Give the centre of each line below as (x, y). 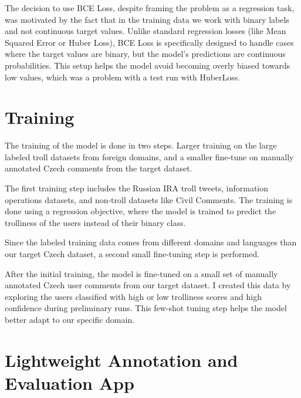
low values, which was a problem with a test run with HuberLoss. (123, 77)
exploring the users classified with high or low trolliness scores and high (133, 296)
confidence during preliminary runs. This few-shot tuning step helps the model (146, 308)
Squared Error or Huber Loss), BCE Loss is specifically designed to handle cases (149, 42)
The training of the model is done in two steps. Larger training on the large (141, 145)
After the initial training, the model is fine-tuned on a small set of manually (141, 273)
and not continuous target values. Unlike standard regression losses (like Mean (146, 31)
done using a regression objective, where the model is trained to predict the (141, 211)
